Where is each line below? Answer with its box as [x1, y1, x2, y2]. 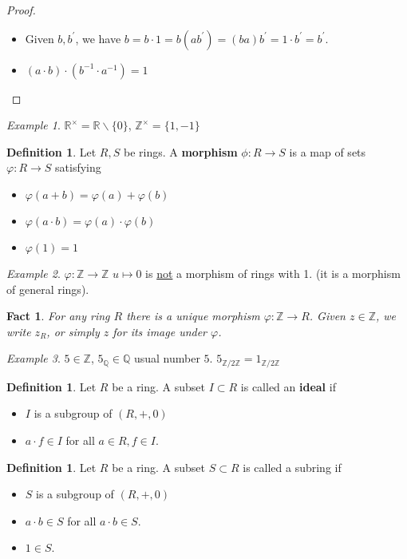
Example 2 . [6, 264, 61, 281]
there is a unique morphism [126, 307, 260, 324]
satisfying [55, 159, 101, 176]
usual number [133, 350, 200, 367]
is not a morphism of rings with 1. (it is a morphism [145, 264, 401, 281]
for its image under [113, 323, 207, 339]
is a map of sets [289, 143, 366, 160]
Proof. [6, 2, 36, 18]
